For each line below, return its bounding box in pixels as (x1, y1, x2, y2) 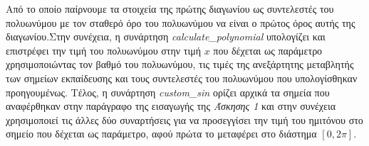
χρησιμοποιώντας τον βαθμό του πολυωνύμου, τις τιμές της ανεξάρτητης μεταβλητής (6, 57, 354, 72)
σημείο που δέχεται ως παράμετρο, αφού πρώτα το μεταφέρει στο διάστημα (6, 126, 317, 141)
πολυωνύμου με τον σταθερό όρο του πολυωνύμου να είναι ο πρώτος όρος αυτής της (6, 15, 355, 30)
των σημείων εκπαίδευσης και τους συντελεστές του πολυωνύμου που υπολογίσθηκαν (6, 70, 358, 85)
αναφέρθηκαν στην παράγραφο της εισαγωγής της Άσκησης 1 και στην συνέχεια (6, 99, 336, 113)
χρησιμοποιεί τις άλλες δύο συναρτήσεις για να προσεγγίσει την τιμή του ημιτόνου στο (6, 112, 363, 127)
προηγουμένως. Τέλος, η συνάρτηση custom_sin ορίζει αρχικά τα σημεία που (6, 84, 330, 99)
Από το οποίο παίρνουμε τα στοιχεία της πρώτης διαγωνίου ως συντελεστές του (6, 1, 334, 16)
